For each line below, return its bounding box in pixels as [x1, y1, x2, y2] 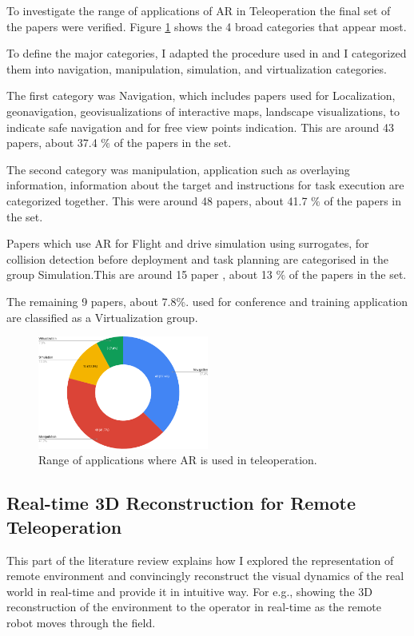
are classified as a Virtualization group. [6, 308, 198, 325]
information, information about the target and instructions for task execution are [6, 177, 404, 193]
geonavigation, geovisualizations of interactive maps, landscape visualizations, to [6, 102, 400, 119]
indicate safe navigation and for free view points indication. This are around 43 [6, 118, 394, 135]
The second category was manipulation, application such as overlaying [6, 161, 350, 177]
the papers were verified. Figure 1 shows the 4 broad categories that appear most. [6, 18, 407, 34]
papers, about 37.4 [6, 134, 98, 151]
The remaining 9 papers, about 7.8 [6, 292, 177, 309]
